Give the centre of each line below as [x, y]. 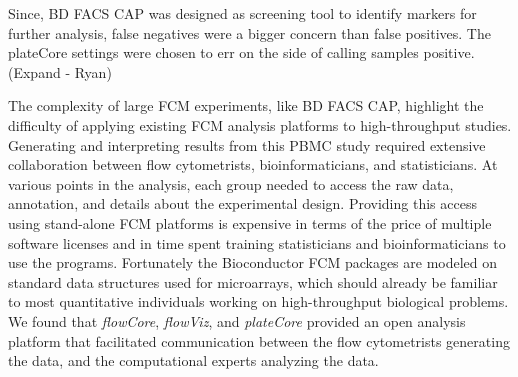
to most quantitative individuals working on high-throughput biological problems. [258, 301]
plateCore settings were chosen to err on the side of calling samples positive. [241, 52]
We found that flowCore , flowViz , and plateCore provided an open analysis [237, 320]
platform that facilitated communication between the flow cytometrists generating [259, 340]
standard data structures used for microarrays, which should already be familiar [253, 281]
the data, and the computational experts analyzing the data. [193, 360]
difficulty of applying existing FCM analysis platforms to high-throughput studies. [260, 124]
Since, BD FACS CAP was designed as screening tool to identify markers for [242, 13]
